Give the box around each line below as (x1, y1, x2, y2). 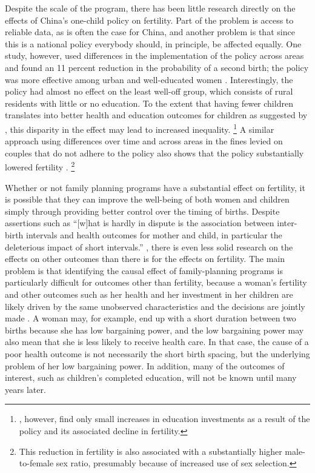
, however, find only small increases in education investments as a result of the (19, 412, 310, 425)
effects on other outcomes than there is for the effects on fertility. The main (5, 252, 285, 265)
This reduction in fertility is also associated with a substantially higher (19, 444, 282, 457)
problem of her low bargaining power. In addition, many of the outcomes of (5, 359, 285, 372)
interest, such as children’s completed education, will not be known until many (5, 371, 297, 384)
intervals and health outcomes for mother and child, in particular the (26, 229, 282, 241)
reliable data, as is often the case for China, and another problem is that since (5, 25, 295, 38)
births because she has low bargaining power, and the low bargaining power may (5, 323, 304, 336)
